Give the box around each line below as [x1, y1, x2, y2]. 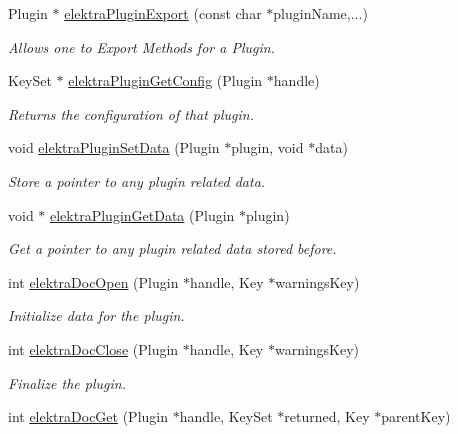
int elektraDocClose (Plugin [8, 338, 179, 359]
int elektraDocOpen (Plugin [8, 271, 179, 292]
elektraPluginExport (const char [64, 3, 262, 23]
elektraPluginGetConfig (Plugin [68, 70, 263, 91]
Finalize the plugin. [8, 372, 126, 393]
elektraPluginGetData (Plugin [50, 204, 235, 225]
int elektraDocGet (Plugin [8, 406, 169, 427]
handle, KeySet [179, 406, 273, 427]
